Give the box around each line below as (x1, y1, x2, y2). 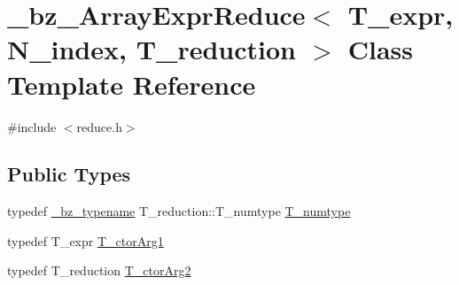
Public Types (7, 160, 131, 188)
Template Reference (7, 65, 256, 102)
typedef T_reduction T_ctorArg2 (7, 261, 191, 280)
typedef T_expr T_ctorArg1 (7, 231, 164, 250)
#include (7, 117, 57, 135)
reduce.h (76, 117, 122, 135)
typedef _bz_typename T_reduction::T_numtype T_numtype (7, 202, 351, 220)
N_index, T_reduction (7, 31, 296, 67)
